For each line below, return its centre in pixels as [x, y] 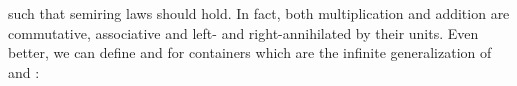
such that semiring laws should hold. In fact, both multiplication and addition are [259, 13]
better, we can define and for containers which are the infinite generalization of [250, 52]
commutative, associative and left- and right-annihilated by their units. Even [243, 32]
